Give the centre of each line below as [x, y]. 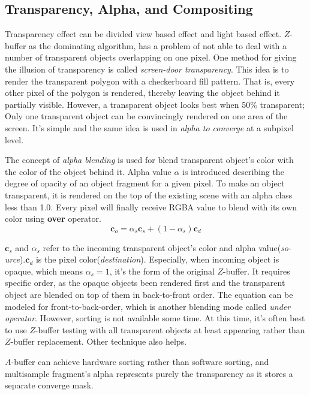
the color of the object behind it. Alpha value [88, 171]
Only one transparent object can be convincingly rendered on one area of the [146, 116]
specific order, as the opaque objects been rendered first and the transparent [145, 283]
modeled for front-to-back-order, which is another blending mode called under [148, 306]
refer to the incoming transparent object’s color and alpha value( [162, 247]
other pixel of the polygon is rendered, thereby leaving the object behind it [142, 93]
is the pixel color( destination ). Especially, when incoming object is [157, 259]
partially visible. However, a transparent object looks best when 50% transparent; [155, 104]
